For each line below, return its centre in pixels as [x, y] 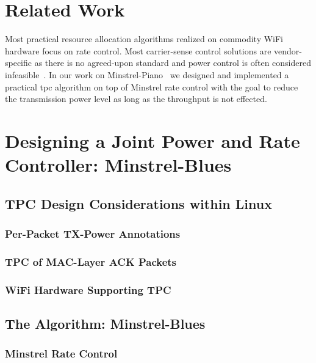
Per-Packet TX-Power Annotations [93, 233]
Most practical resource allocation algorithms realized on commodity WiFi [144, 39]
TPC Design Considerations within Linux [138, 203]
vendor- [288, 50]
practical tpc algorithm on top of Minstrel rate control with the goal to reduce [152, 86]
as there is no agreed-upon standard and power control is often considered [173, 63]
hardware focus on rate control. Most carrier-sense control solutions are [138, 50]
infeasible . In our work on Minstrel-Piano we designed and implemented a [147, 74]
